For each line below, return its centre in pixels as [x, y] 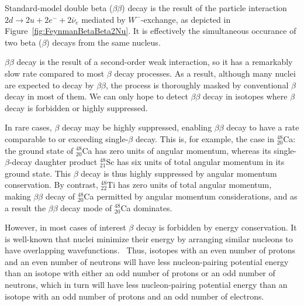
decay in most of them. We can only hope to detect [96, 96]
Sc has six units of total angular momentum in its [195, 162]
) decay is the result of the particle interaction [204, 8]
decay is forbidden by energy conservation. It [216, 227]
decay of [60, 196]
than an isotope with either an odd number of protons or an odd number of [140, 273]
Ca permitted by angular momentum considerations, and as [191, 196]
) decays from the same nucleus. [103, 42]
